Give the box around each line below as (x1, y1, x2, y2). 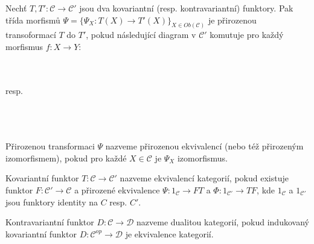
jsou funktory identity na (5, 195, 98, 208)
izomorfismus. (177, 151, 228, 164)
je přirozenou (208, 13, 257, 26)
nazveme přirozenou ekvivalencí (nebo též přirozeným (105, 140, 304, 152)
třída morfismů (5, 13, 60, 26)
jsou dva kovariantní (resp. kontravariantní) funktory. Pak (79, 2, 293, 14)
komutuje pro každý (210, 28, 284, 41)
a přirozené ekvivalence (74, 183, 160, 196)
